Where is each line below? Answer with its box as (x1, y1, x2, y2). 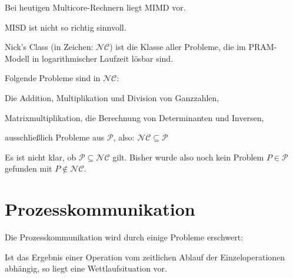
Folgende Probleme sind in (5, 72, 101, 84)
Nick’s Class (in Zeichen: (5, 41, 94, 53)
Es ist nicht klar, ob (5, 150, 76, 163)
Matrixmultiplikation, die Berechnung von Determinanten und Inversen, (5, 111, 264, 123)
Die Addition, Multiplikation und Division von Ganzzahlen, (5, 91, 219, 103)
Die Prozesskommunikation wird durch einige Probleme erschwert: (5, 231, 244, 243)
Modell (5, 52, 30, 64)
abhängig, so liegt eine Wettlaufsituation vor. (5, 262, 167, 274)
